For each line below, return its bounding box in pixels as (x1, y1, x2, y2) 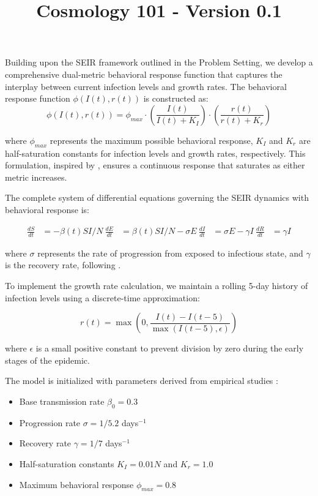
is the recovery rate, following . (5, 258, 121, 271)
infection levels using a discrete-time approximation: (5, 291, 200, 304)
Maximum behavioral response (19, 478, 134, 490)
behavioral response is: (5, 203, 89, 216)
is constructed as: (143, 92, 209, 105)
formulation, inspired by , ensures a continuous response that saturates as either (5, 159, 305, 171)
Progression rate (19, 416, 81, 429)
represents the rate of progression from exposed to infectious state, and (37, 246, 303, 259)
